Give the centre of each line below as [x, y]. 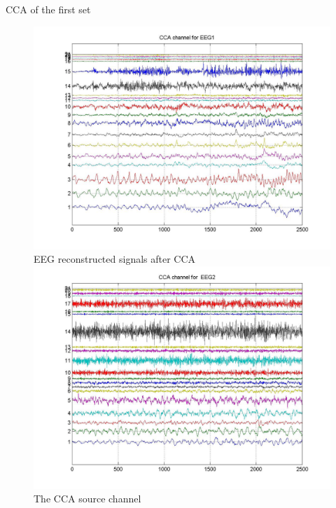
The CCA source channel [87, 499]
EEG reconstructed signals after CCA [115, 259]
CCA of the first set [48, 9]
